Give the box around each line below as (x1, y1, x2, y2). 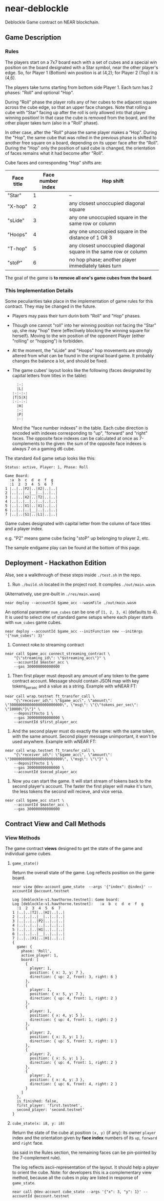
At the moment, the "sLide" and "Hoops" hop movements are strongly (12, 347, 153, 353)
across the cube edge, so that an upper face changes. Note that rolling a (5, 104, 151, 110)
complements (12, 441, 40, 446)
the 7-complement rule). (12, 1155, 61, 1161)
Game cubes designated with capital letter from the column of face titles (5, 520, 150, 526)
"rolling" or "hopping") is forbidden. (12, 338, 84, 343)
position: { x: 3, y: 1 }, (30, 1034, 85, 1039)
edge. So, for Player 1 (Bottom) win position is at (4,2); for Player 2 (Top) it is (5, 70, 158, 75)
